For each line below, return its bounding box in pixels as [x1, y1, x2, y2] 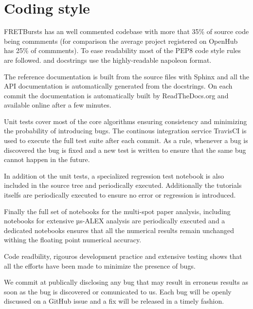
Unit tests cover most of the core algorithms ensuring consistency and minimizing [4, 116, 247, 126]
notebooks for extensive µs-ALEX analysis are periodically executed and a [4, 216, 225, 226]
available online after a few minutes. [4, 100, 111, 110]
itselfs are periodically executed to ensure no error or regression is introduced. [4, 190, 236, 200]
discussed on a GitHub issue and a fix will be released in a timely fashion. [4, 296, 224, 306]
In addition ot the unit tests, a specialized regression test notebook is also [4, 170, 224, 181]
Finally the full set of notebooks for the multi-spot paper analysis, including [4, 206, 231, 216]
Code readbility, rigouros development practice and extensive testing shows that [4, 251, 242, 261]
